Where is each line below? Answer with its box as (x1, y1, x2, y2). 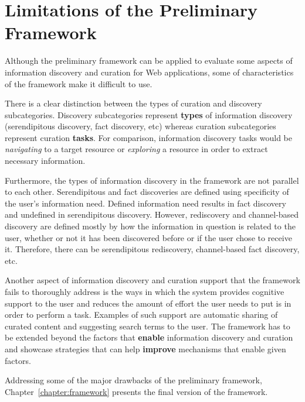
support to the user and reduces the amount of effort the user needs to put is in (5, 297, 292, 309)
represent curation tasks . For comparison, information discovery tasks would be (5, 131, 293, 143)
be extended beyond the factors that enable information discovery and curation (5, 331, 293, 343)
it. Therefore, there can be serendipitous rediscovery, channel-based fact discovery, (5, 243, 300, 255)
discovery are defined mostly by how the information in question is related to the (5, 220, 296, 232)
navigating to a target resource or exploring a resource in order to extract (5, 143, 268, 155)
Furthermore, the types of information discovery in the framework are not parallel (5, 174, 299, 186)
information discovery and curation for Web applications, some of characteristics (5, 66, 294, 78)
